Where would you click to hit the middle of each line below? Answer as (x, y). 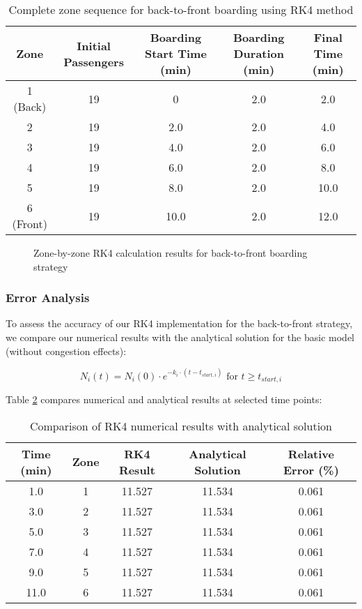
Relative (311, 453)
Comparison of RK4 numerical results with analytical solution (181, 426)
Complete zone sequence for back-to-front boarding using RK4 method (181, 9)
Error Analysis (48, 298)
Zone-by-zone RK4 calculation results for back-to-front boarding (171, 253)
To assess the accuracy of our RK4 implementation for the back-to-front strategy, (179, 323)
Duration (259, 53)
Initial (94, 45)
